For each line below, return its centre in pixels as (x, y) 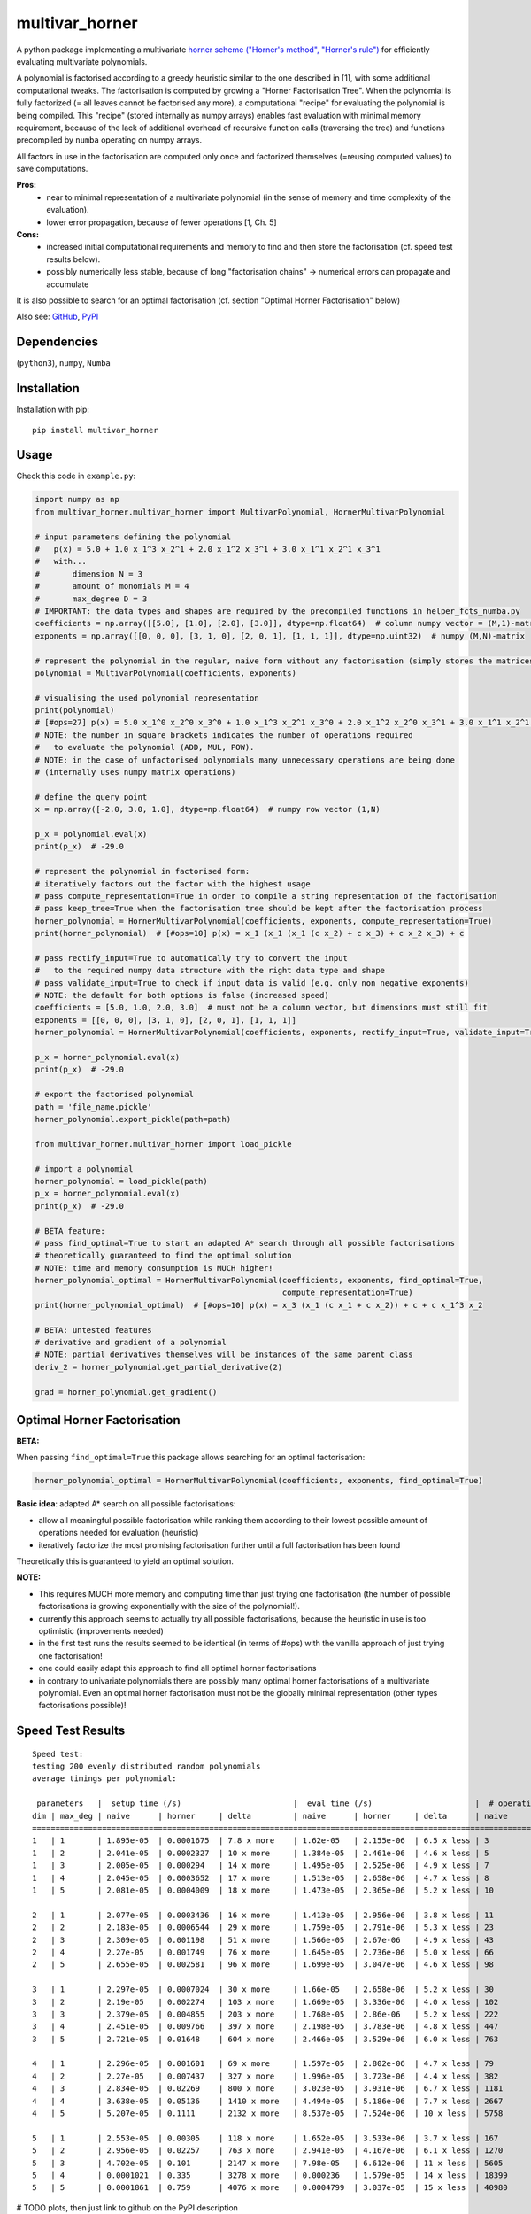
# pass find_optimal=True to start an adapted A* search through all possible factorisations (245, 1243)
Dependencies (58, 342)
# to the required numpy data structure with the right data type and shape (210, 971)
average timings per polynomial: (104, 1779)
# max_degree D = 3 (91, 599)
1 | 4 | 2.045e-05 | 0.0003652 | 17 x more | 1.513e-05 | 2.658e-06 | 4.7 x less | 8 (261, 1878)
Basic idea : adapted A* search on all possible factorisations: (126, 1504)
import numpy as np (77, 499)
